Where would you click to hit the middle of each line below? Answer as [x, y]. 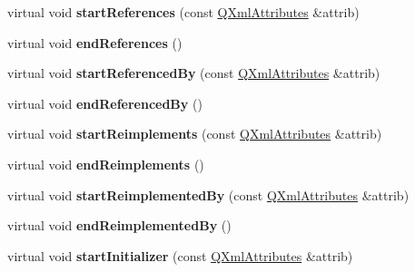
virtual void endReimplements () [106, 164]
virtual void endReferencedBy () [105, 103]
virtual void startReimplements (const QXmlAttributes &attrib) [195, 134]
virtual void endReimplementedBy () [119, 225]
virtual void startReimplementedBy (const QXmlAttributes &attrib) [208, 194]
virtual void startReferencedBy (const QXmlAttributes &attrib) [194, 73]
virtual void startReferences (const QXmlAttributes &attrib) [183, 12]
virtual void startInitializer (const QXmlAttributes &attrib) [180, 255]
